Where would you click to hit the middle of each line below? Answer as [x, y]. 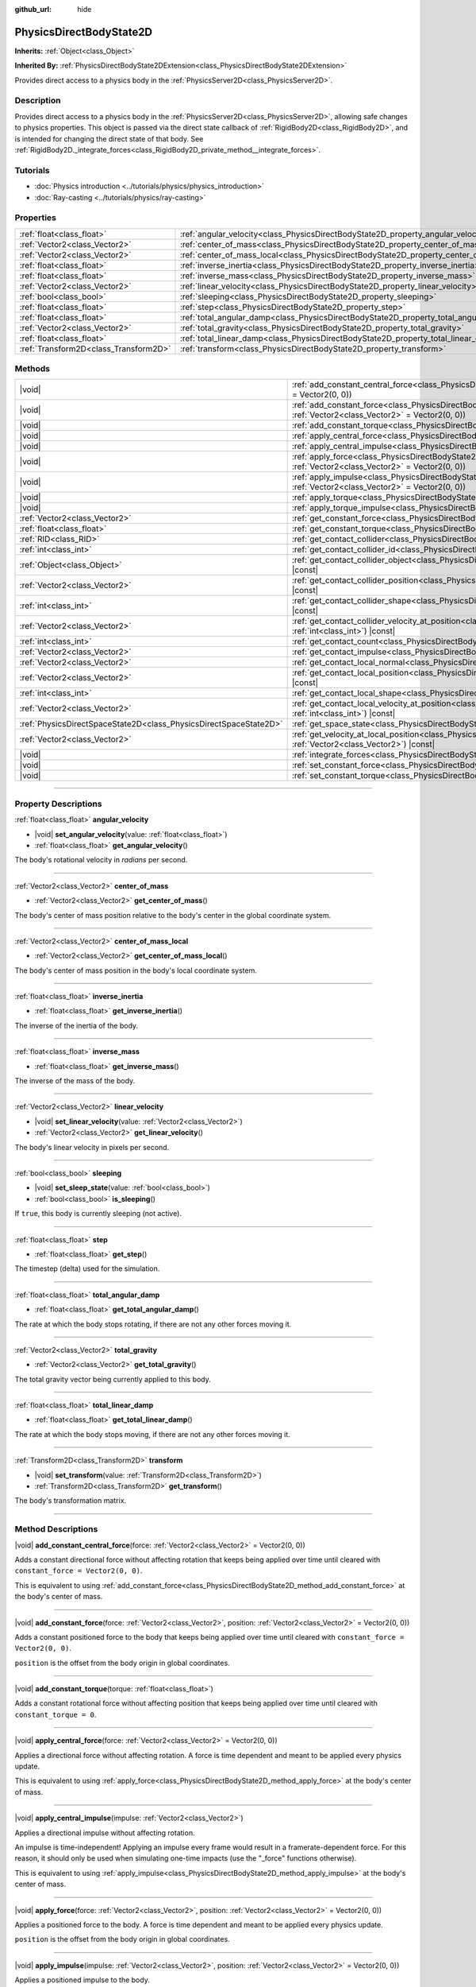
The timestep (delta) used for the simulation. [87, 1269]
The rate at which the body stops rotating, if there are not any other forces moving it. [153, 1324]
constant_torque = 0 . [56, 1714]
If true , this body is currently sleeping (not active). [98, 1214]
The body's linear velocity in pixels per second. [92, 1147]
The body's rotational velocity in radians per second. [101, 860]
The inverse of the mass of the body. [75, 1081]
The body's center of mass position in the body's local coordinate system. [136, 970]
